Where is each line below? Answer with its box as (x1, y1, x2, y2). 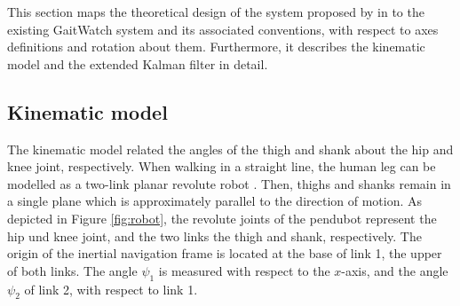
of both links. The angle (7, 261, 138, 279)
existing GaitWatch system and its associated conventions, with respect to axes (7, 20, 439, 38)
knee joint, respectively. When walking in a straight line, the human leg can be (7, 157, 436, 176)
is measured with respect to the (158, 261, 330, 279)
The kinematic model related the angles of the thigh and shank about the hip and (7, 139, 454, 158)
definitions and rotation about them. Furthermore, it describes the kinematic (7, 37, 425, 56)
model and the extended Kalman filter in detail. (7, 54, 268, 73)
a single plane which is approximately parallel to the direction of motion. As (7, 192, 423, 210)
